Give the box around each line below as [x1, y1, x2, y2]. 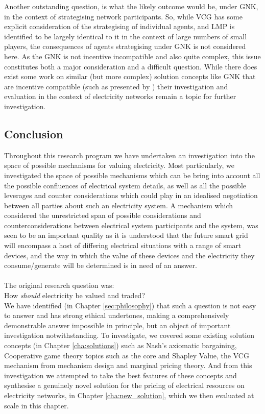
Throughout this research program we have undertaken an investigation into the [4, 150, 255, 160]
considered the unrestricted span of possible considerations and [4, 210, 201, 221]
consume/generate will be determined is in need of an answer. [4, 260, 197, 271]
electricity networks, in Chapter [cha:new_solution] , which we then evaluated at [4, 389, 254, 400]
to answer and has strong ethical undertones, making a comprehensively [4, 310, 229, 321]
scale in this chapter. [4, 400, 69, 410]
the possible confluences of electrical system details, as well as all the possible [4, 180, 247, 190]
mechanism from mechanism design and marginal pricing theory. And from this [4, 360, 252, 371]
